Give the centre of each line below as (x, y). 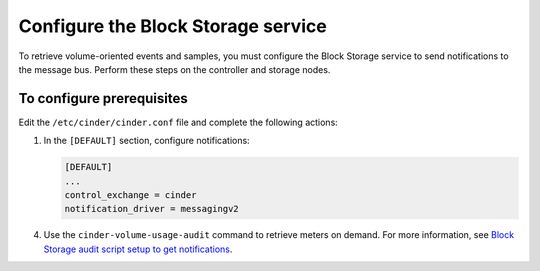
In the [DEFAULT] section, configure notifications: (146, 141)
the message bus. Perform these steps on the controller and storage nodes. (174, 69)
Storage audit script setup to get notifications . (138, 249)
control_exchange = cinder (130, 195)
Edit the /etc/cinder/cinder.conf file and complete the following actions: (178, 122)
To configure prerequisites (103, 98)
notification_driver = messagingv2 (151, 209)
